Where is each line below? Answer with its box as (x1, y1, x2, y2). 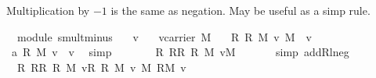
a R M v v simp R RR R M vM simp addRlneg (11, 44, 349, 60)
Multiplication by (6, 2, 90, 18)
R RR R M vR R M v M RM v (16, 58, 186, 75)
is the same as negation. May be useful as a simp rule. (110, 2, 371, 18)
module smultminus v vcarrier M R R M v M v (16, 28, 312, 44)
